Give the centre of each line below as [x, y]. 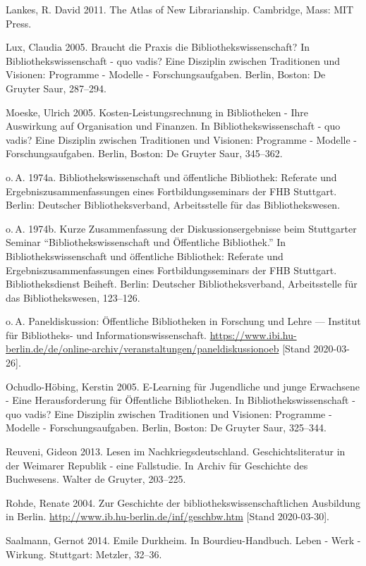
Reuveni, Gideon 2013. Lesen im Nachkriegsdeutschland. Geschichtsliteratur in [176, 451]
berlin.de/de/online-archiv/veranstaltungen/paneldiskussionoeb [142, 349]
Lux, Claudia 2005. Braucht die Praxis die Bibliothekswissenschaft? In [158, 47]
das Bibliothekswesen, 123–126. [73, 297]
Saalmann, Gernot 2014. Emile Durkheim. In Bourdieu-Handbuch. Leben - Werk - [183, 540]
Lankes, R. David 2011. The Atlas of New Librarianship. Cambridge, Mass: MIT [180, 9]
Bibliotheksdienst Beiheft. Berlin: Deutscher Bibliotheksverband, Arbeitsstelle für [182, 284]
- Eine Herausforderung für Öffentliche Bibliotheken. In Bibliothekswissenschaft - [181, 400]
